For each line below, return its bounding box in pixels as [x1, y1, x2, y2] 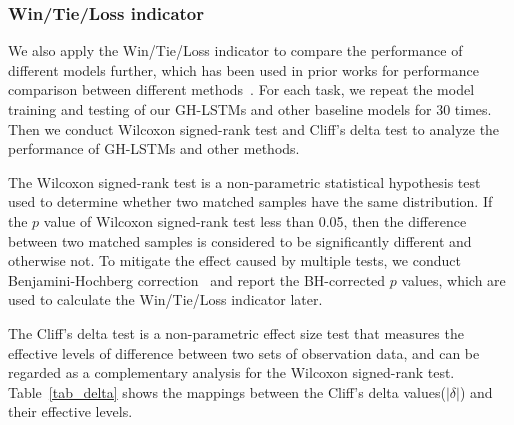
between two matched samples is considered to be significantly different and [8, 230, 472, 251]
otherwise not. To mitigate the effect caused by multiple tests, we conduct [8, 250, 461, 271]
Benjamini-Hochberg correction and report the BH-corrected [8, 269, 386, 290]
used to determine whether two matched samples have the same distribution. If [8, 191, 493, 212]
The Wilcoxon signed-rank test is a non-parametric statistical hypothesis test [8, 171, 481, 192]
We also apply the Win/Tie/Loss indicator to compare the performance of [8, 40, 463, 61]
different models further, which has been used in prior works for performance [8, 59, 479, 80]
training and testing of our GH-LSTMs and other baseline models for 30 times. [8, 99, 492, 119]
